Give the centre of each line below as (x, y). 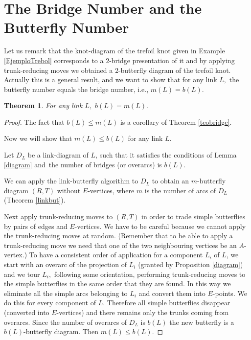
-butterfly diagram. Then (61, 331)
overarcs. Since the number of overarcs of (66, 322)
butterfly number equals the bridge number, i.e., (76, 89)
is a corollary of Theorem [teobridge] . (176, 122)
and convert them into (172, 293)
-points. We (230, 293)
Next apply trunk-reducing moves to (58, 216)
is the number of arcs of (180, 190)
